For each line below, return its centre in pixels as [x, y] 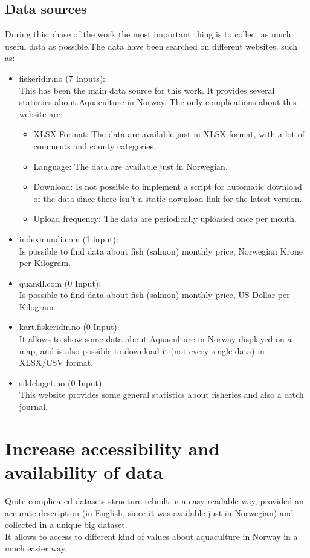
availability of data [84, 472]
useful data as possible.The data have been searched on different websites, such [151, 46]
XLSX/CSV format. [56, 362]
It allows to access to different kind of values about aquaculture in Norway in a [151, 536]
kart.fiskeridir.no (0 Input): [69, 327]
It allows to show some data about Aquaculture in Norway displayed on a [155, 339]
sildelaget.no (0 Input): [62, 382]
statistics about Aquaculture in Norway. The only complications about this [158, 102]
